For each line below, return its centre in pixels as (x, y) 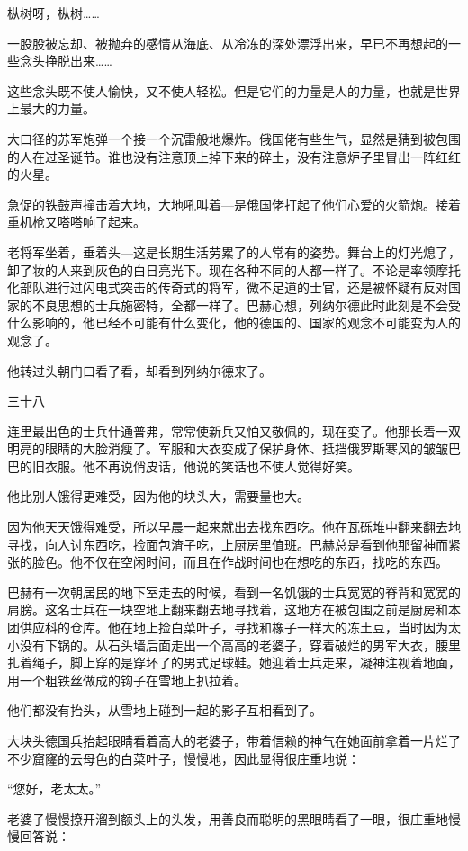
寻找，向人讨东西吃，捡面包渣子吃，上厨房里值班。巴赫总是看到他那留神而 (228, 544)
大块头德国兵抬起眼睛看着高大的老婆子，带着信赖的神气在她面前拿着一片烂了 (234, 740)
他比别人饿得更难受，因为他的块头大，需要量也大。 (158, 496)
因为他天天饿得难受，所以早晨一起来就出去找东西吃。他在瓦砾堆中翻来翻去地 (234, 527)
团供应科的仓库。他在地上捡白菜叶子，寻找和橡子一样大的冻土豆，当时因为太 (234, 627)
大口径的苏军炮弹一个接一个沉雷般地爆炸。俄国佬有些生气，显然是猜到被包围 (234, 138)
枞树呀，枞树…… (54, 13)
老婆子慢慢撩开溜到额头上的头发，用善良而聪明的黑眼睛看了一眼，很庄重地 (228, 818)
